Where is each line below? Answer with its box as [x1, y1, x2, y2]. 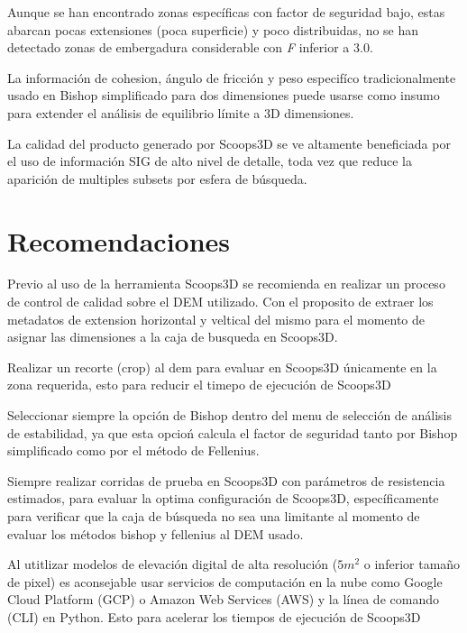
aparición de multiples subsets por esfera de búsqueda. [7, 169, 307, 188]
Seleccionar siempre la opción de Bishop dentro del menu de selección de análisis [7, 406, 452, 425]
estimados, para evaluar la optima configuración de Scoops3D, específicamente [7, 489, 439, 508]
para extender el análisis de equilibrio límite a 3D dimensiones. [7, 103, 354, 122]
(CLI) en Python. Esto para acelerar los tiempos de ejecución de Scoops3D [7, 607, 421, 626]
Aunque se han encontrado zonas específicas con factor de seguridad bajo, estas [7, 3, 445, 21]
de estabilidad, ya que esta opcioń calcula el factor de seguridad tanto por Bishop [7, 423, 458, 442]
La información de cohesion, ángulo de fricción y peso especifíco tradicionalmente [7, 68, 456, 87]
